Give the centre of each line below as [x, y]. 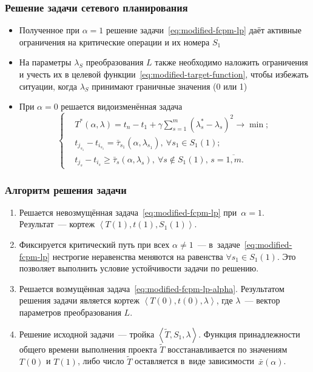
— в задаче [219, 244]
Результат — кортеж [57, 224]
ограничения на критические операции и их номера [114, 42]
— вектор [262, 300]
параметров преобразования [70, 312]
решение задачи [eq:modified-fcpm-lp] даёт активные [204, 30]
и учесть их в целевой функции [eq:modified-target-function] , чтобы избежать [164, 74]
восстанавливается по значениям [227, 349]
